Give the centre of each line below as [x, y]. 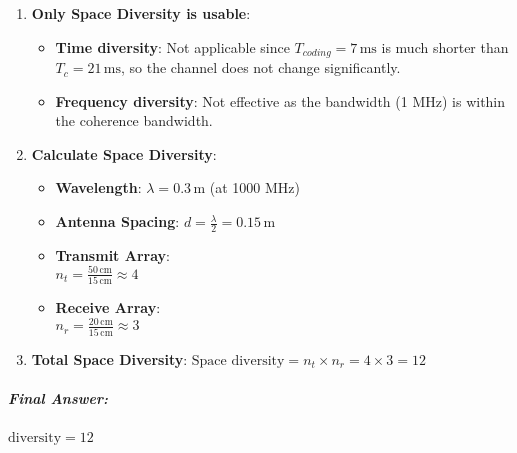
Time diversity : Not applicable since [172, 46]
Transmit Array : [112, 254]
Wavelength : [98, 187]
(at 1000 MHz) [254, 187]
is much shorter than [445, 46]
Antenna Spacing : [117, 221]
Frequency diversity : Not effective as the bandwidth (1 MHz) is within [280, 100]
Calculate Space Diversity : [124, 153]
